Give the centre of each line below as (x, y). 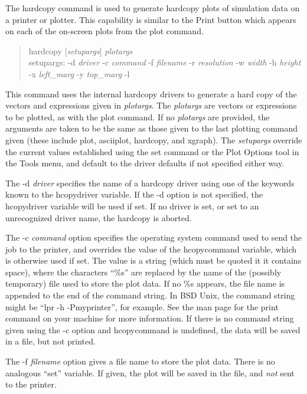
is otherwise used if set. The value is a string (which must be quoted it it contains (153, 260)
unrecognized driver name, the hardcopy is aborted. (99, 217)
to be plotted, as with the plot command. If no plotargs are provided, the (138, 116)
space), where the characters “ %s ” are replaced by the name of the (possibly (143, 272)
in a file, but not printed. (50, 341)
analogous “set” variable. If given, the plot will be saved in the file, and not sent (150, 372)
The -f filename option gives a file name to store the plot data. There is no (140, 361)
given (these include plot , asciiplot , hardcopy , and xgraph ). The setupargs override (154, 139)
